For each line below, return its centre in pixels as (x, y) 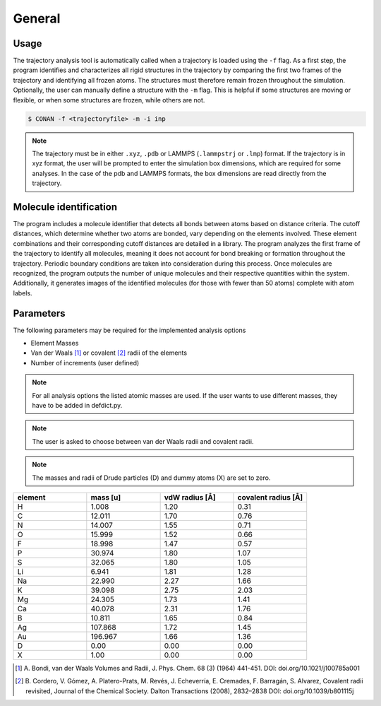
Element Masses (55, 343)
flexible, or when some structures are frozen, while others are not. (109, 100)
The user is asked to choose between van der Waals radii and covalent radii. (143, 441)
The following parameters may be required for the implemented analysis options (129, 330)
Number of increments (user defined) (85, 363)
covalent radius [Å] (270, 497)
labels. (23, 293)
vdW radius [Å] (190, 497)
